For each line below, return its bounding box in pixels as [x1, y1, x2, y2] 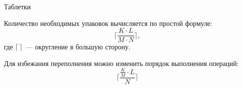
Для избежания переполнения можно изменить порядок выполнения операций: [4, 58, 239, 68]
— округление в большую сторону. [25, 42, 131, 52]
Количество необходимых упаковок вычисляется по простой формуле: [4, 18, 213, 28]
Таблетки [4, 1, 31, 11]
